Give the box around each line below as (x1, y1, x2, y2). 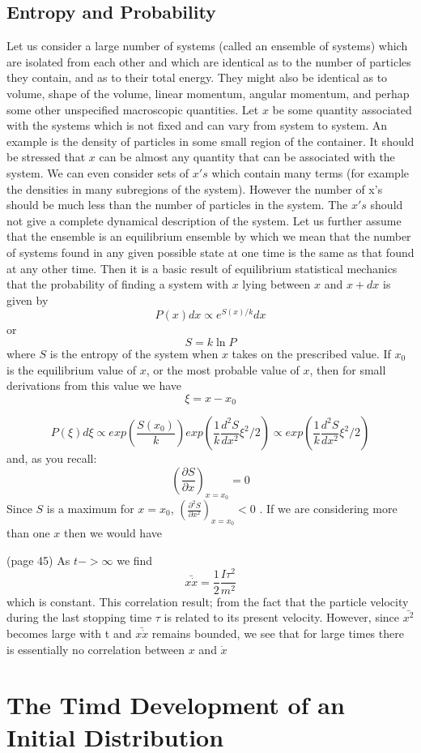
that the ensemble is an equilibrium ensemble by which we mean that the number (6, 228, 411, 245)
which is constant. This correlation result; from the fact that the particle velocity (6, 593, 409, 610)
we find (117, 551, 153, 568)
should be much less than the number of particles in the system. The (6, 196, 348, 213)
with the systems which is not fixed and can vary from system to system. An (6, 117, 388, 134)
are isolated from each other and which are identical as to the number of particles (6, 53, 411, 70)
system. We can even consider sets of (6, 164, 189, 181)
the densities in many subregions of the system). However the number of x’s (6, 180, 383, 197)
